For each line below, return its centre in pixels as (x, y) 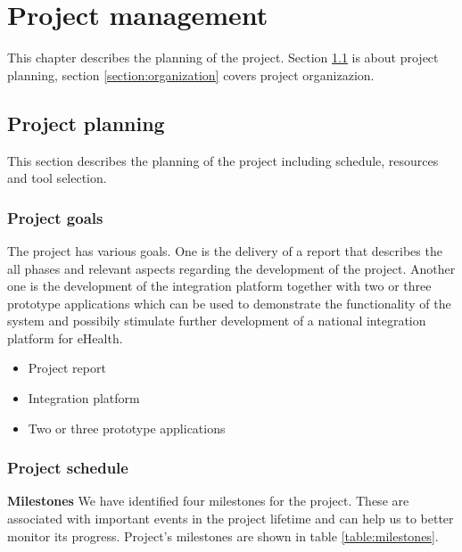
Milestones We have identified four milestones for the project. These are (208, 501)
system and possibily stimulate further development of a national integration (217, 321)
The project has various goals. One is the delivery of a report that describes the (225, 250)
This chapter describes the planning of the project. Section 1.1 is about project (223, 58)
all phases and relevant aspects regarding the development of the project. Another (231, 268)
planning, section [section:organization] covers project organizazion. (191, 74)
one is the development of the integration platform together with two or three (219, 286)
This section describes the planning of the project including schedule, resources (223, 160)
